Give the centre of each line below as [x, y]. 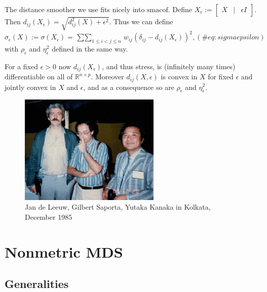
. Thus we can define [141, 21]
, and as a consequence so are [129, 87]
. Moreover [107, 77]
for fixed [221, 77]
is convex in [179, 77]
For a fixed [21, 66]
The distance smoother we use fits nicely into [75, 9]
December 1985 [49, 216]
